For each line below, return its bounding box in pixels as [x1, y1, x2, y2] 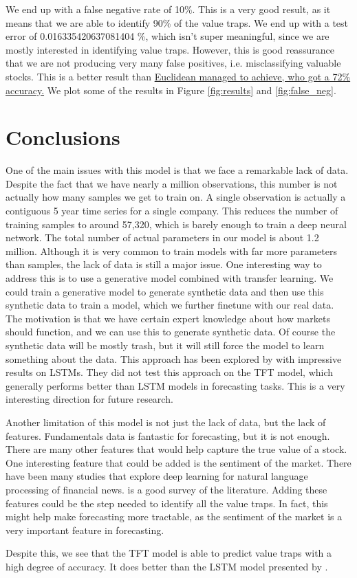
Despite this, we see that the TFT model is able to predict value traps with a [6, 546, 332, 560]
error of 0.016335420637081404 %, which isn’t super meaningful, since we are [6, 29, 329, 43]
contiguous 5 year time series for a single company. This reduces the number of [6, 203, 338, 218]
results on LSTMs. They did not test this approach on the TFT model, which [6, 365, 334, 379]
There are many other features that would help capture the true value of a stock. [6, 442, 347, 456]
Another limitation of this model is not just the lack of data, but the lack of [6, 414, 326, 429]
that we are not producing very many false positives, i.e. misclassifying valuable [6, 56, 341, 70]
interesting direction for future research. [6, 392, 173, 406]
